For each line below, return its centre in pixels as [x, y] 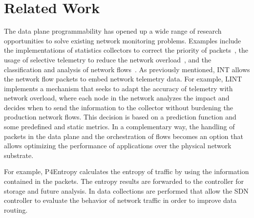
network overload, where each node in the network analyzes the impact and [117, 98]
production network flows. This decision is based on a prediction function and [120, 117]
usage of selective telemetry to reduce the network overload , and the [108, 59]
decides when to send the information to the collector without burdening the [118, 107]
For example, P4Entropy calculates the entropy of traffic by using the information [127, 171]
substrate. [19, 155]
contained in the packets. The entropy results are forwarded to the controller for [124, 181]
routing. [16, 209]
